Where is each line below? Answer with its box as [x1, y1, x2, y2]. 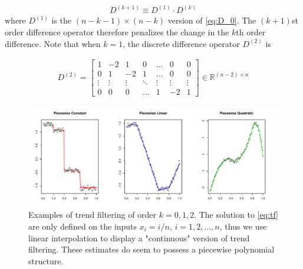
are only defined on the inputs [28, 220, 137, 232]
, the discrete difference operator [123, 37, 240, 49]
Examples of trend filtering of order [28, 208, 157, 221]
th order [236, 26, 266, 38]
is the [51, 14, 72, 26]
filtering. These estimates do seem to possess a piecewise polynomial [28, 243, 275, 255]
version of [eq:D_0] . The [167, 14, 256, 26]
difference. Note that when [5, 37, 101, 49]
